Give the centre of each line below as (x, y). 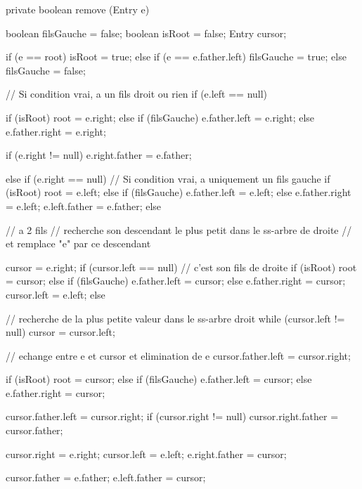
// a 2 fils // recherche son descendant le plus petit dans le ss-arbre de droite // (179, 229)
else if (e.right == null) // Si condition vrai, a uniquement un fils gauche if (168, 178)
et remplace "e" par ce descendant (78, 243)
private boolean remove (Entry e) (78, 9)
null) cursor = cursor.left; (60, 332)
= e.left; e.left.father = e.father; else (84, 206)
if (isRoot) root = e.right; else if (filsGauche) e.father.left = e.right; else (160, 117)
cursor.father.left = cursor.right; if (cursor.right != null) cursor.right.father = (172, 416)
